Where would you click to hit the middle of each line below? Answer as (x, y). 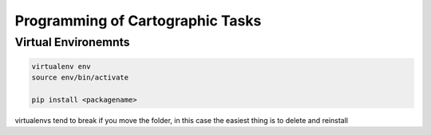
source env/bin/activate (80, 78)
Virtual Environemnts (73, 42)
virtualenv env (61, 66)
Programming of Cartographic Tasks (138, 21)
